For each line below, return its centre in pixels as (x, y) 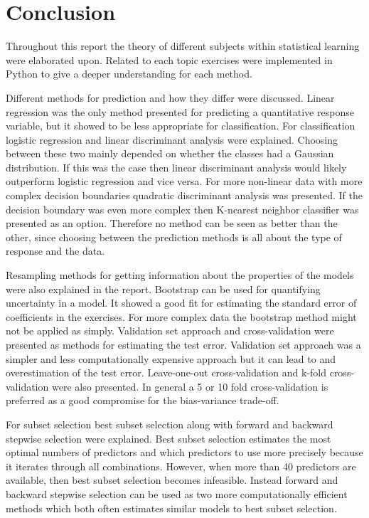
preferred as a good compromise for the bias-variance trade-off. (143, 400)
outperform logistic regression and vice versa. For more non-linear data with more (184, 181)
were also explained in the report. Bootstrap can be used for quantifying (163, 289)
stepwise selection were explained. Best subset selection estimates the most (169, 438)
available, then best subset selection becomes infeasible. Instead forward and (172, 480)
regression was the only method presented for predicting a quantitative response (180, 111)
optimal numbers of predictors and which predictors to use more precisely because (184, 452)
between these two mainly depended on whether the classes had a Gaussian (170, 153)
